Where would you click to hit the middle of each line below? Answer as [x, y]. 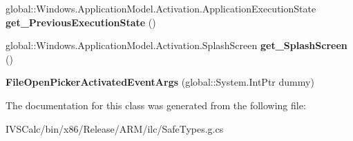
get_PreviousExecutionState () [81, 22]
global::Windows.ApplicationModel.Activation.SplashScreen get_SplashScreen [176, 45]
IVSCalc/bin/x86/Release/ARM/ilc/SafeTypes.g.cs [115, 128]
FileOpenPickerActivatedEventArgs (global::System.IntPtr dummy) [160, 82]
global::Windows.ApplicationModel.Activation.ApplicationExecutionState [161, 8]
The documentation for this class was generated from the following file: [156, 105]
